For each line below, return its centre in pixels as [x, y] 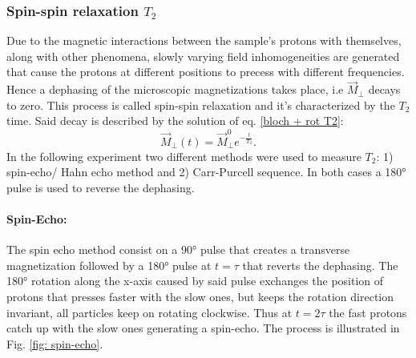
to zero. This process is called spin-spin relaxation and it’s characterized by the [201, 105]
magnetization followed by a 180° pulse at [109, 265]
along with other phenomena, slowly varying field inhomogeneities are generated [203, 56]
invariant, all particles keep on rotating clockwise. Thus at [149, 312]
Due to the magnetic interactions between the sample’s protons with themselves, [204, 40]
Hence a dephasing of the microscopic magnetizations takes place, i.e [175, 89]
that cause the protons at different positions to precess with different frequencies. [206, 72]
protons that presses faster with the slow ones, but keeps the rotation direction [200, 297]
